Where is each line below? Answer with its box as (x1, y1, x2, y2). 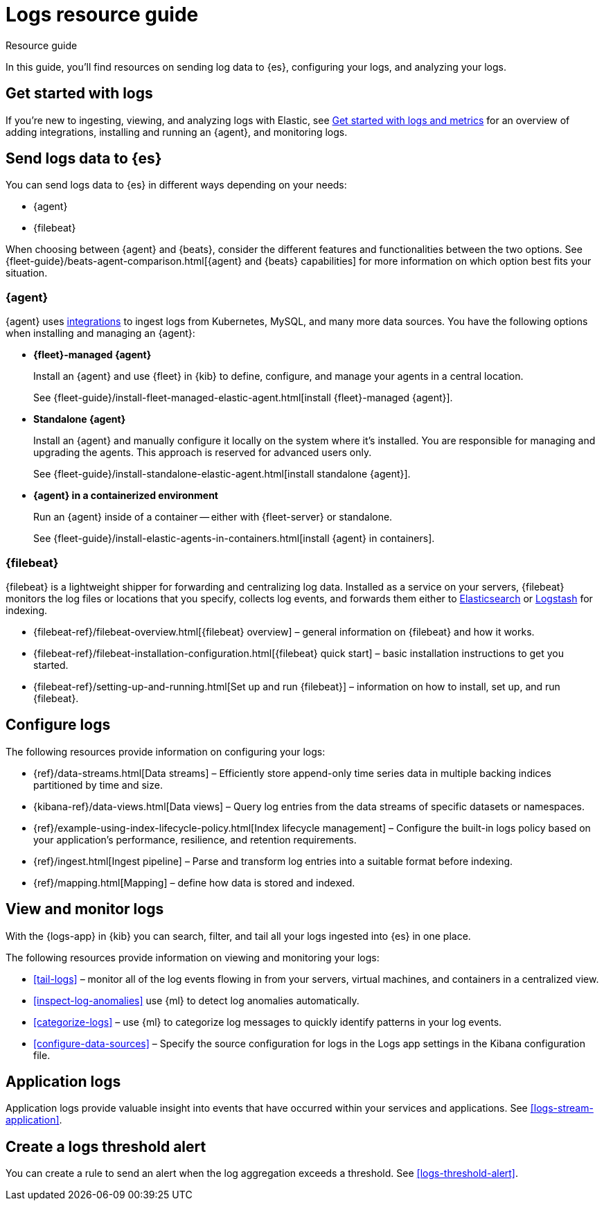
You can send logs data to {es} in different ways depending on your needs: (6, 179, 347, 191)
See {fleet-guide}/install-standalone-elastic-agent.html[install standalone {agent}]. (33, 468, 411, 480)
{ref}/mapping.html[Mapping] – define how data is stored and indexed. (33, 876, 355, 889)
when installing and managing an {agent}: (6, 327, 195, 340)
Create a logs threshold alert (6, 1137, 206, 1155)
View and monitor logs (6, 900, 164, 918)
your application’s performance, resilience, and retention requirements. (33, 833, 357, 846)
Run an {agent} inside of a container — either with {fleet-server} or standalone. (33, 511, 393, 523)
